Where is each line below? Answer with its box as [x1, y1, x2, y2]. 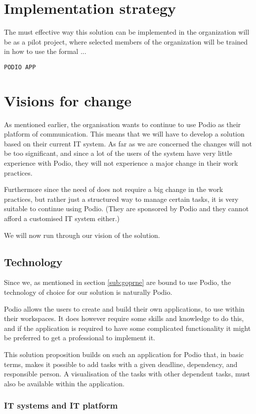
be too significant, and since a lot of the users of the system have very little [4, 148, 232, 158]
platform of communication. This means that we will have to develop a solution [4, 129, 245, 139]
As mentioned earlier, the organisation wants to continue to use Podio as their [4, 119, 241, 129]
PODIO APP [4, 63, 36, 71]
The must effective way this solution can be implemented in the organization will [4, 27, 250, 37]
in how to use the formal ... [4, 46, 86, 56]
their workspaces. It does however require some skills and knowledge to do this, [4, 313, 244, 323]
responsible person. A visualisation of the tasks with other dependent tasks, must [4, 368, 250, 379]
